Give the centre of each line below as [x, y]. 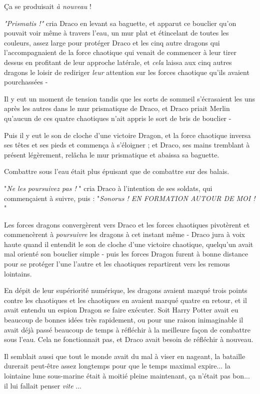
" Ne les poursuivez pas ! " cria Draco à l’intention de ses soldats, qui [108, 188]
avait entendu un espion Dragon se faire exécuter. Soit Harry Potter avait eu [121, 310]
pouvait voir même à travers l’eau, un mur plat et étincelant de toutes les [116, 33]
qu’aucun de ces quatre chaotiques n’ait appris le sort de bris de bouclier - [118, 118]
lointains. [18, 273]
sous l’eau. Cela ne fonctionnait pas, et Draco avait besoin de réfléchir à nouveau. [129, 339]
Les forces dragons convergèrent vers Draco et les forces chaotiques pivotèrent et [127, 224]
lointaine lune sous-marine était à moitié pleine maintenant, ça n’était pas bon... [127, 375]
